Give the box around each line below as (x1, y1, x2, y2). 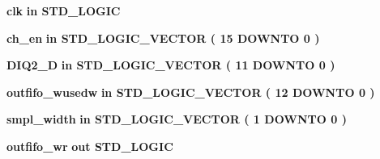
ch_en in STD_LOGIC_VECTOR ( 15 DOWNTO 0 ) (6, 29, 320, 46)
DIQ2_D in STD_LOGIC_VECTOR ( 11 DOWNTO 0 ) (6, 56, 335, 73)
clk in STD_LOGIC (6, 2, 121, 19)
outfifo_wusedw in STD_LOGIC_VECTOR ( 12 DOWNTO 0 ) (6, 83, 375, 100)
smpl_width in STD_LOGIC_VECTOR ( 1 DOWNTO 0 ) (6, 111, 347, 128)
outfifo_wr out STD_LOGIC (6, 137, 173, 154)
